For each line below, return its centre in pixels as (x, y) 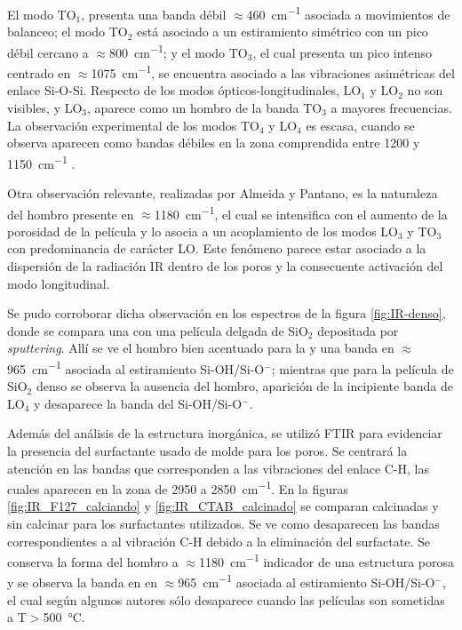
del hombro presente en (71, 214)
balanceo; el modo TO (68, 32)
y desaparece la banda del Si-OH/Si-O (138, 403)
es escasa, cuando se (360, 125)
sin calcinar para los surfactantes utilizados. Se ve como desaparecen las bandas (223, 524)
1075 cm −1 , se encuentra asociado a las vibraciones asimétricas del (273, 72)
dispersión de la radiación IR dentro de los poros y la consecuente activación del (225, 266)
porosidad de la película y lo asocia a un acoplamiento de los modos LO (203, 231)
